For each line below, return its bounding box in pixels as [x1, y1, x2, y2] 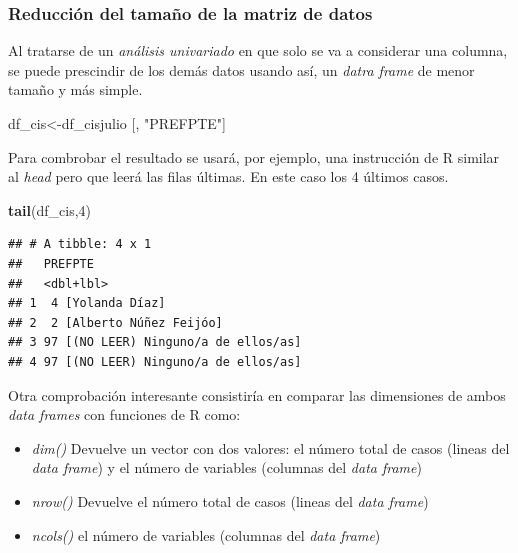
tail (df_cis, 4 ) [8, 199, 92, 220]
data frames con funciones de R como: [8, 404, 241, 425]
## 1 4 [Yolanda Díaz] [8, 296, 166, 311]
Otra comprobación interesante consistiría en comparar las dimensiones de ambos [8, 384, 506, 405]
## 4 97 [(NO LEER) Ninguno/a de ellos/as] [8, 354, 302, 369]
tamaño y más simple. [8, 79, 143, 100]
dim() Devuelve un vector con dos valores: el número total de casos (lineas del [31, 437, 510, 458]
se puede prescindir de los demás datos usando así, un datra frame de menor [8, 59, 475, 80]
